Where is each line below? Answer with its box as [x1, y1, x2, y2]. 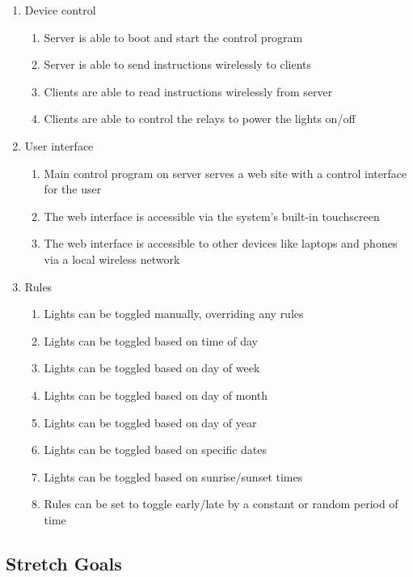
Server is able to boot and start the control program [44, 28, 303, 45]
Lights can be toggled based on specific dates [44, 441, 268, 458]
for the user [44, 180, 102, 197]
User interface [24, 137, 94, 154]
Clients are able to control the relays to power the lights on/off [44, 110, 356, 127]
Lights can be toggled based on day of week [44, 359, 260, 376]
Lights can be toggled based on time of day [44, 332, 258, 349]
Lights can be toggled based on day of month [44, 386, 268, 403]
